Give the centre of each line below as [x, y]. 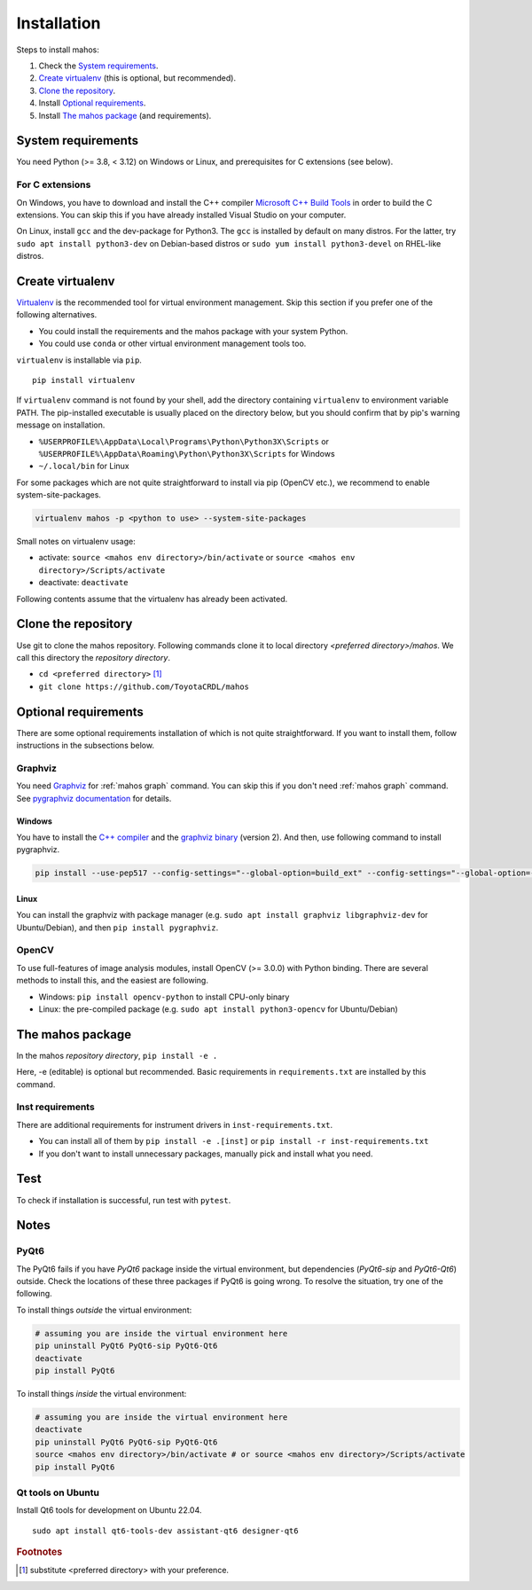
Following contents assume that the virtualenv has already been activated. [152, 599]
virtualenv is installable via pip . [79, 360]
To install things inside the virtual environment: [102, 1393]
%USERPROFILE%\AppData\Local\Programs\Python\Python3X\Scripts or [184, 441]
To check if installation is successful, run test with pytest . [124, 1200]
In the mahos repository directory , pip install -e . [117, 1055]
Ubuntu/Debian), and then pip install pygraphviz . [117, 928]
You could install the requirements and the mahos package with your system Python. [193, 331]
